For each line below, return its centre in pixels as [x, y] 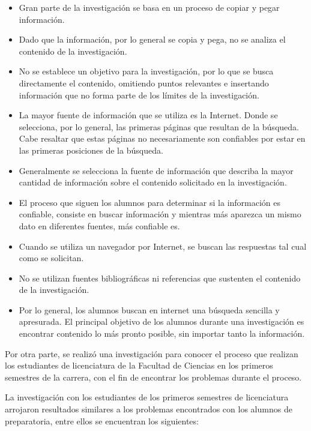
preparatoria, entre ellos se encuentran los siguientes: [102, 420]
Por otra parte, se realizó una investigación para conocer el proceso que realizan [152, 353]
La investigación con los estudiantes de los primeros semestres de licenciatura [147, 397]
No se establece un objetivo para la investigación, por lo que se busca [146, 71]
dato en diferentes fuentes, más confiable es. [99, 225]
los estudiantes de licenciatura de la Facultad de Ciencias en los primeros [139, 365]
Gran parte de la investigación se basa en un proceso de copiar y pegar [149, 7]
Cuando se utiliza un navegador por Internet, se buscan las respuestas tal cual [163, 246]
